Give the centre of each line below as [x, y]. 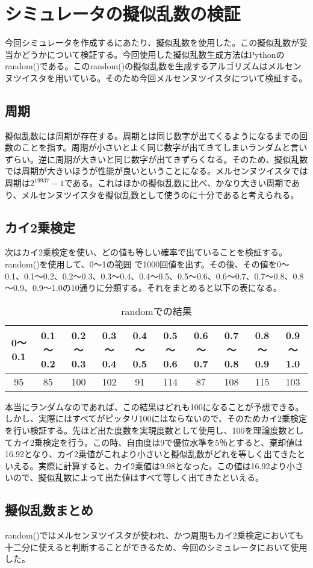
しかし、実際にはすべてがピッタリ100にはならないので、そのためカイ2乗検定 [156, 418]
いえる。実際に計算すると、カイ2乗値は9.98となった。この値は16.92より [146, 465]
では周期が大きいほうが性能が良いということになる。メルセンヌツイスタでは [156, 171]
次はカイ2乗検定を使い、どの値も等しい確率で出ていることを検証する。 [146, 252]
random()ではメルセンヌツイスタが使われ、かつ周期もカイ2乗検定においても [154, 535]
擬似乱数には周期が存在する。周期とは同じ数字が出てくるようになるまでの [152, 135]
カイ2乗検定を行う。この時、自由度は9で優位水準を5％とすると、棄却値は [158, 442]
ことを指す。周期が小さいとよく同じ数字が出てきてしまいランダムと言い [164, 147]
